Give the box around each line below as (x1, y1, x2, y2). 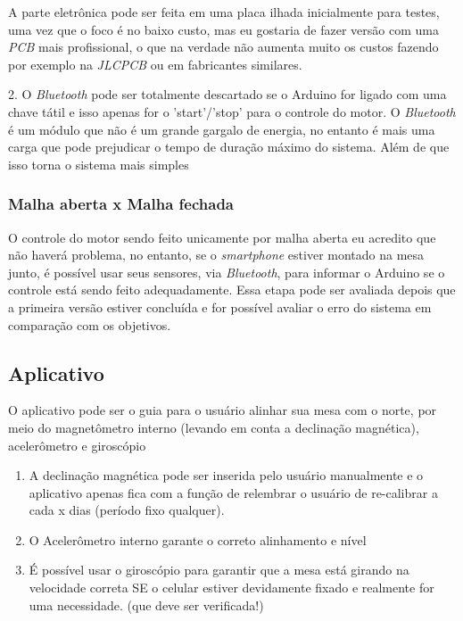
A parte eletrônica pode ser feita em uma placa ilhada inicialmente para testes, (8, 3, 440, 21)
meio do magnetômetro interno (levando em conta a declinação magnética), (8, 418, 419, 436)
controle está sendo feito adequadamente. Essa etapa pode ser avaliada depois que (8, 280, 456, 299)
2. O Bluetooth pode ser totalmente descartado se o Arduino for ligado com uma (8, 85, 447, 103)
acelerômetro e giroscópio (8, 435, 146, 454)
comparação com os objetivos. (8, 315, 171, 334)
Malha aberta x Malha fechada (8, 193, 234, 215)
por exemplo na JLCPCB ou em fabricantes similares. (8, 54, 302, 73)
